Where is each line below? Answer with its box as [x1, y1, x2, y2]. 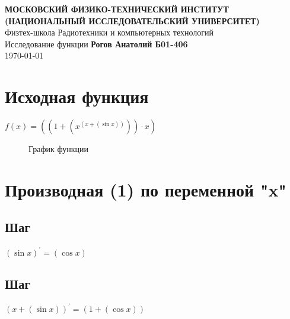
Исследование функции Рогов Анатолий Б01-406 [5, 37, 188, 50]
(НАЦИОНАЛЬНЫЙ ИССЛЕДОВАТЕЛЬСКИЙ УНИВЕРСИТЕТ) [5, 14, 260, 27]
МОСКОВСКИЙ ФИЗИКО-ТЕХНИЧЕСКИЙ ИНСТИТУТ [5, 3, 229, 15]
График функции [28, 143, 88, 155]
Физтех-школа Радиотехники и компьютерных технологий [5, 26, 214, 38]
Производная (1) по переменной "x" [5, 177, 286, 201]
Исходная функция [5, 84, 149, 108]
